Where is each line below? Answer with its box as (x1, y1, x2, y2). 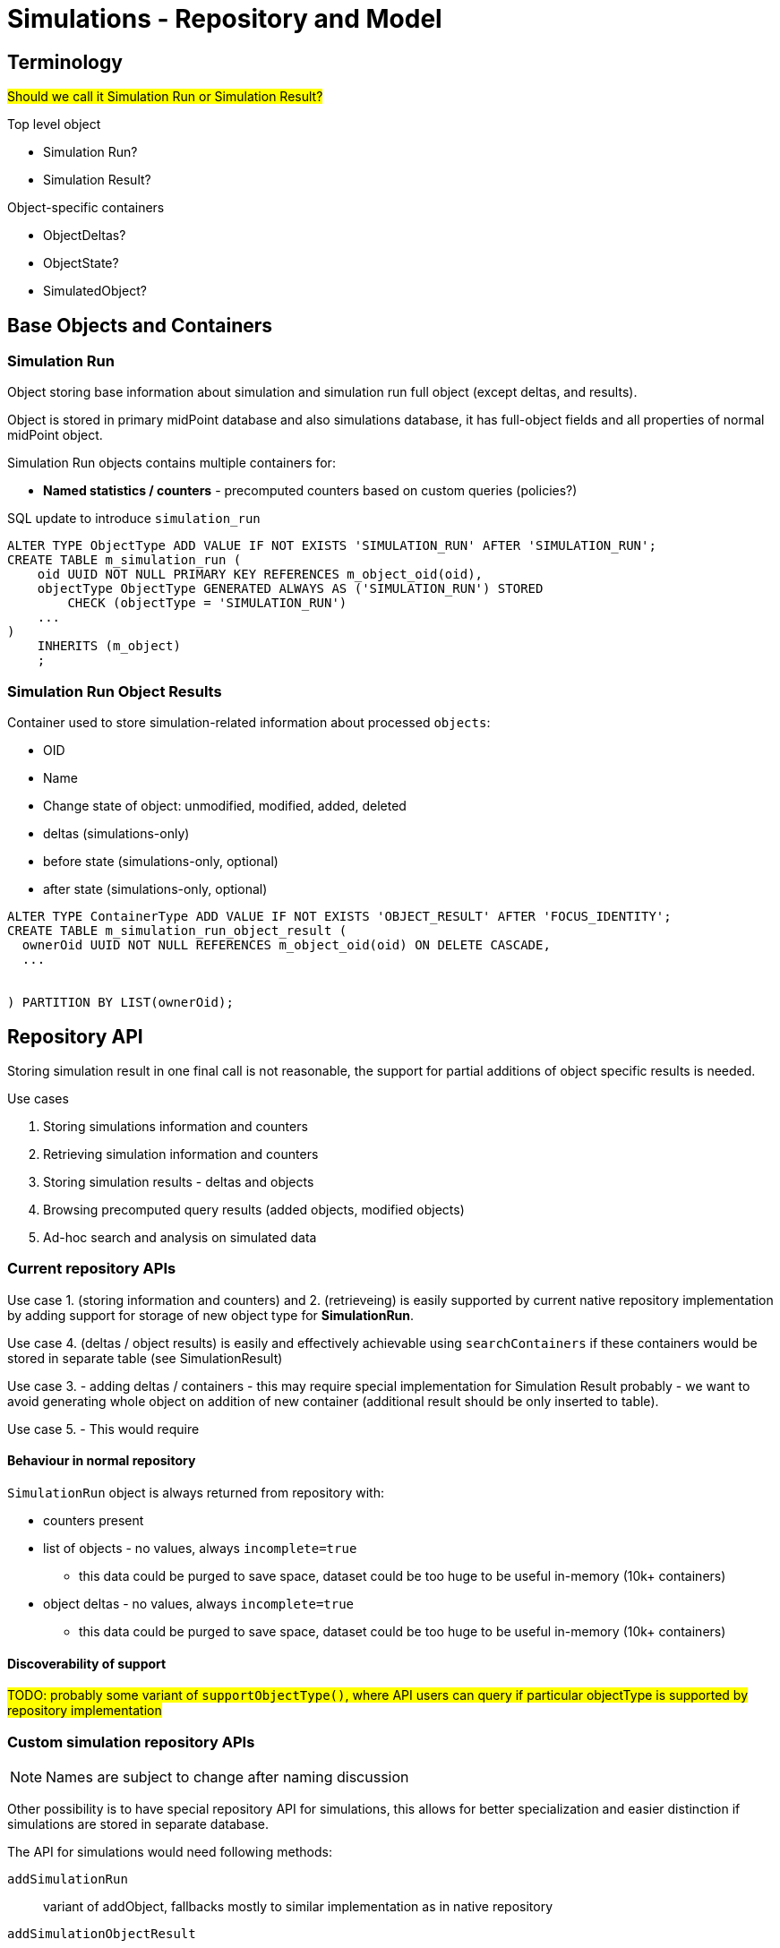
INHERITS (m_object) (37, 639, 181, 654)
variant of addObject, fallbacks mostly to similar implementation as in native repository (43, 1898, 553, 1914)
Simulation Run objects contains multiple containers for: (7, 455, 336, 471)
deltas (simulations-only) (43, 826, 190, 842)
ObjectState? (43, 255, 119, 271)
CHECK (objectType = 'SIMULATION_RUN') (67, 596, 347, 611)
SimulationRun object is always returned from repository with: (7, 1484, 384, 1500)
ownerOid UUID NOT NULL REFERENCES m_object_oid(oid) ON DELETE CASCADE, (21, 938, 551, 953)
